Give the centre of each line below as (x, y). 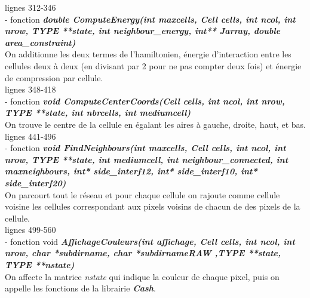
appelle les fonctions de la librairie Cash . (80, 288)
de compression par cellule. (54, 77)
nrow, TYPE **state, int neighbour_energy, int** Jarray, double (143, 31)
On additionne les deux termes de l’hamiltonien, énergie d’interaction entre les (148, 54)
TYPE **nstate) (40, 265)
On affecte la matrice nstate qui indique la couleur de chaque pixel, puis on (142, 276)
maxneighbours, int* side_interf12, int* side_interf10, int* (131, 171)
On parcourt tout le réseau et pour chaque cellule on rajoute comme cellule (142, 194)
